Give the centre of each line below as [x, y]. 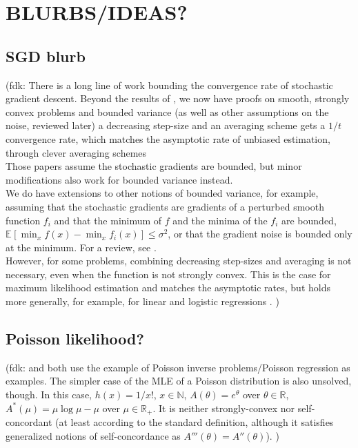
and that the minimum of [108, 220]
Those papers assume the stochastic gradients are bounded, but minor [154, 166]
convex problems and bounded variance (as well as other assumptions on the [167, 111]
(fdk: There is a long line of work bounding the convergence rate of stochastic [169, 85]
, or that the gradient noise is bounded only [260, 234]
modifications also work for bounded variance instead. [119, 179]
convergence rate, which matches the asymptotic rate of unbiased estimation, [168, 138]
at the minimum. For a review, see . [81, 247]
